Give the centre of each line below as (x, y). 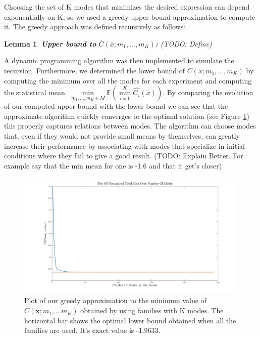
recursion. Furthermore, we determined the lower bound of (94, 70)
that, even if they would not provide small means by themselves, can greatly (122, 135)
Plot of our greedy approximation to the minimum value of (115, 300)
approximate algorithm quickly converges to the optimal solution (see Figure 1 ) (127, 116)
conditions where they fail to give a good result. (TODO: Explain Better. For (124, 156)
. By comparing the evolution (208, 92)
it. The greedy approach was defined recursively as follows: (95, 27)
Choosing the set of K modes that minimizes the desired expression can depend (127, 7)
